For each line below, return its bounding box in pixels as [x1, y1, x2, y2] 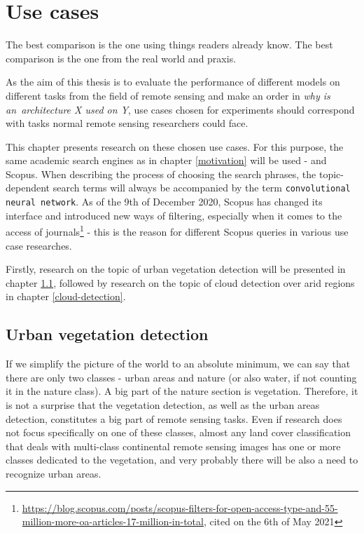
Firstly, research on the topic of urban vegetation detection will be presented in [6, 262, 346, 276]
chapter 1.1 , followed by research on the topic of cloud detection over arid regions [6, 275, 355, 290]
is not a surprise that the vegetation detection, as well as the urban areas [6, 397, 320, 412]
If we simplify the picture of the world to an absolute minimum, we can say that [6, 356, 351, 371]
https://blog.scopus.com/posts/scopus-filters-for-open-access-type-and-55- [22, 500, 338, 515]
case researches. [6, 238, 72, 252]
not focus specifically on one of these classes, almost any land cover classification [6, 425, 351, 440]
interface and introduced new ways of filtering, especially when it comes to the [6, 208, 342, 222]
